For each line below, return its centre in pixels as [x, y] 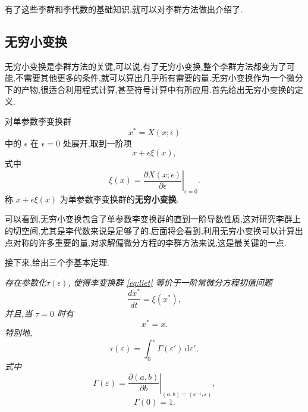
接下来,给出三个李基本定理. [57, 262]
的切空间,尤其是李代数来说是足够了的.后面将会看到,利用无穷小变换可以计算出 [154, 231]
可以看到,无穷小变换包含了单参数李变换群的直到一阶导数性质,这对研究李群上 [153, 219]
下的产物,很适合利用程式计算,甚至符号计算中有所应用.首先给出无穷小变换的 [150, 89]
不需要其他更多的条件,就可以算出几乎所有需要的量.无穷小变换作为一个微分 [159, 78]
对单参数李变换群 [38, 121]
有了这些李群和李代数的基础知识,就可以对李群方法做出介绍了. [124, 9]
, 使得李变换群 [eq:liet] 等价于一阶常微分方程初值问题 [170, 282]
